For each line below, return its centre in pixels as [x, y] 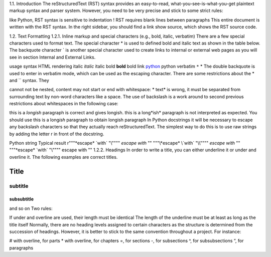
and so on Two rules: [31, 208]
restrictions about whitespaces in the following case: [64, 104]
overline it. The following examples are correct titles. [63, 157]
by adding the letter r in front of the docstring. [57, 134]
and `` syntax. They [29, 80]
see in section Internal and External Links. [52, 57]
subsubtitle [21, 199]
